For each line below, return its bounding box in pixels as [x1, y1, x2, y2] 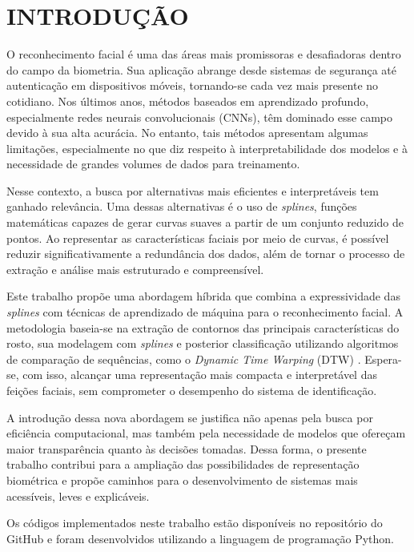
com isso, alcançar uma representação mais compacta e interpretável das [22, 366, 377, 383]
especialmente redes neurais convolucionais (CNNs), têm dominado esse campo [6, 108, 392, 125]
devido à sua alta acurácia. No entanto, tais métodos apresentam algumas [6, 124, 368, 141]
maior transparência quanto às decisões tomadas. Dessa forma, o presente [6, 440, 367, 457]
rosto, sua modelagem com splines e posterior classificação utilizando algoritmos [6, 335, 399, 352]
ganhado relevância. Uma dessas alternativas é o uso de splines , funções [6, 198, 357, 215]
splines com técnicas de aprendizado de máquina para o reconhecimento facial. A [6, 304, 404, 320]
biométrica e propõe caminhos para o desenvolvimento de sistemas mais [6, 471, 358, 488]
